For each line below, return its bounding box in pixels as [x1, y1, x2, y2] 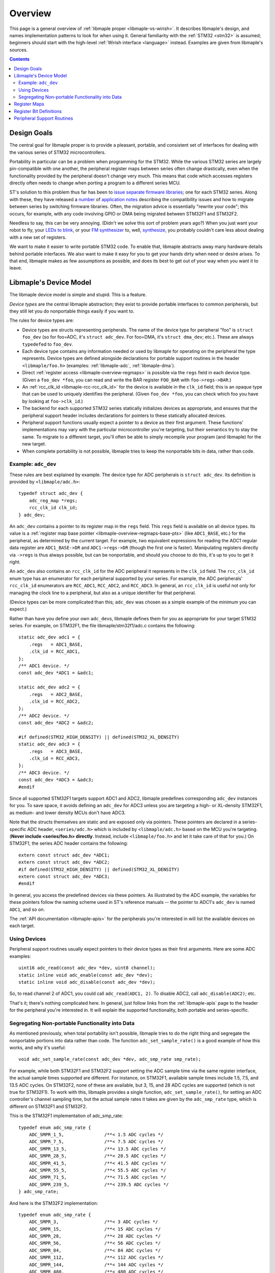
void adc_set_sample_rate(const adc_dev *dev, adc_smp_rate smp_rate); [18, 1057, 201, 1062]
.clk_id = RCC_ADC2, [29, 698, 80, 704]
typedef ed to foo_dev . [22, 341, 73, 347]
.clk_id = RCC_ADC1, [29, 649, 80, 654]
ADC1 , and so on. [9, 906, 45, 912]
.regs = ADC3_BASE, [29, 749, 84, 754]
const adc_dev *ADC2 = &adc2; [18, 720, 94, 726]
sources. [9, 46, 28, 53]
